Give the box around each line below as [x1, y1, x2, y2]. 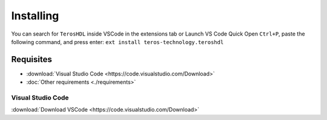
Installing [11, 9, 59, 22]
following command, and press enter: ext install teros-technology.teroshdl [11, 38, 224, 45]
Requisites [11, 54, 53, 65]
